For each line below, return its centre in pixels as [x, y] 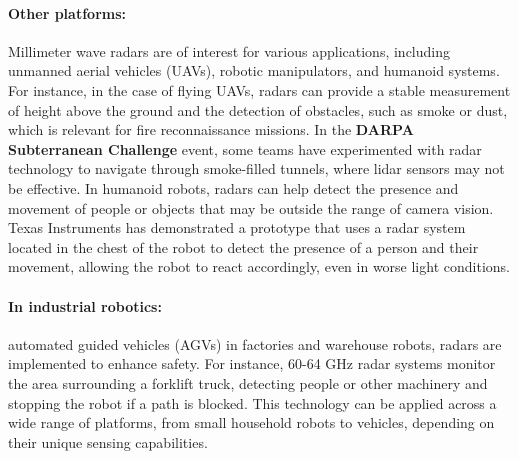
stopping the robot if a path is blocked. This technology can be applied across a [252, 402]
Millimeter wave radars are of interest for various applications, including [229, 50]
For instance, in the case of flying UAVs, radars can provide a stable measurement [259, 89]
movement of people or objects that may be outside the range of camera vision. [251, 207]
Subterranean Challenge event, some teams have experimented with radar [245, 148]
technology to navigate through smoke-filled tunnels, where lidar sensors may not [256, 168]
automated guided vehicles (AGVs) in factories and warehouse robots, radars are [255, 343]
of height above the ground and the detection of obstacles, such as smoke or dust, [258, 109]
